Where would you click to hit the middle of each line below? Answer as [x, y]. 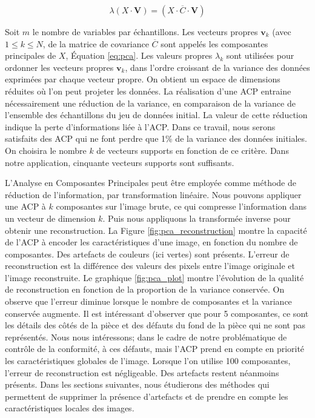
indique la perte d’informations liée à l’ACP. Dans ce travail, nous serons [140, 126]
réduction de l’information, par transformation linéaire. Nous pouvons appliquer [153, 194]
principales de [31, 55]
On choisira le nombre [46, 150]
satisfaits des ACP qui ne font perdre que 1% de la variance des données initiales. [156, 138]
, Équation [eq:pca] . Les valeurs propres [139, 55]
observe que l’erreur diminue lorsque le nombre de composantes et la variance [148, 301]
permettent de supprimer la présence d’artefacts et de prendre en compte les [147, 396]
